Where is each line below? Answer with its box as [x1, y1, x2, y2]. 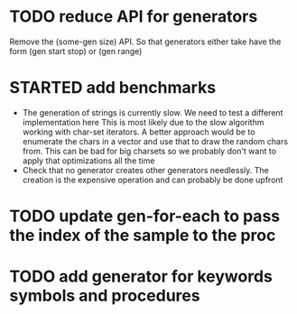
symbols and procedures [9, 286, 200, 306]
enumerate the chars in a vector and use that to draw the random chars [22, 135, 289, 146]
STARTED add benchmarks [9, 78, 217, 98]
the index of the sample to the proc [9, 226, 276, 245]
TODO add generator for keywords [9, 266, 273, 287]
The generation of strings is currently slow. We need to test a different [22, 106, 283, 118]
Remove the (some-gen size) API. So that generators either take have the [9, 36, 282, 47]
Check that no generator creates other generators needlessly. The [22, 164, 269, 175]
